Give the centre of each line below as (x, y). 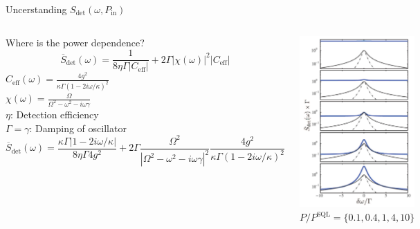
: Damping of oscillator (78, 128)
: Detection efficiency (54, 114)
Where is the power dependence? (75, 42)
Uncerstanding (36, 9)
